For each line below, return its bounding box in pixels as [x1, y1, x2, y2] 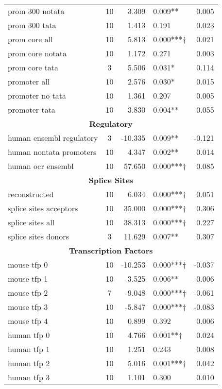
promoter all [8, 76, 50, 87]
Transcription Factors [69, 245, 153, 256]
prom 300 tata [8, 19, 56, 31]
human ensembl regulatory [8, 132, 98, 143]
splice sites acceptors [8, 203, 78, 214]
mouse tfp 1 [8, 273, 48, 284]
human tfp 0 [8, 329, 50, 340]
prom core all [8, 34, 53, 45]
